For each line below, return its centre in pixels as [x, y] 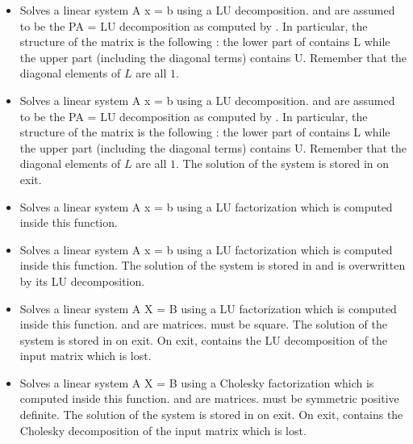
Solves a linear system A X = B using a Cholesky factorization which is [197, 382]
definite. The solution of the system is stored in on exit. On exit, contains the [211, 415]
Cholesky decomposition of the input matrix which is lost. [163, 430]
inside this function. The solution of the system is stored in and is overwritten [213, 265]
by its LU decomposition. [82, 281]
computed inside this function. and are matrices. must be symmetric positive [209, 398]
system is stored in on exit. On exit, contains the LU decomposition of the [204, 339]
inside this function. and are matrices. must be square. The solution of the [203, 324]
